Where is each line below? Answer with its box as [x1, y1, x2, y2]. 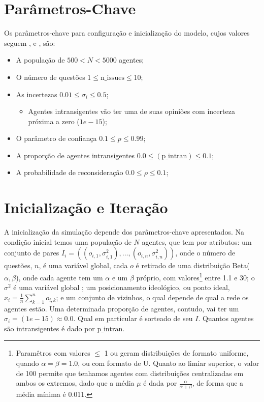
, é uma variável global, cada [39, 260, 128, 271]
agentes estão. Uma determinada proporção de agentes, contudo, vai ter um [4, 303, 239, 313]
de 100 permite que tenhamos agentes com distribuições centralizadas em [16, 367, 244, 378]
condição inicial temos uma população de [4, 236, 131, 247]
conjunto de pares [4, 247, 59, 258]
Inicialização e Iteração [4, 197, 168, 218]
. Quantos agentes [198, 313, 254, 324]
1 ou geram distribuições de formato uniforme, [104, 348, 249, 358]
